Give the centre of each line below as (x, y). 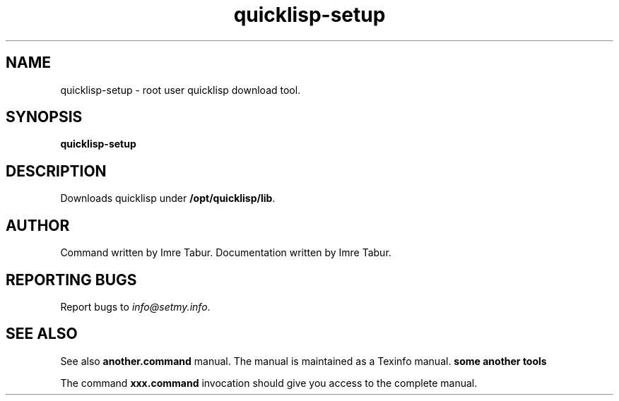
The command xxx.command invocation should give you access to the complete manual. (269, 383)
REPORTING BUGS (71, 280)
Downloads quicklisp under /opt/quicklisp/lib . (168, 198)
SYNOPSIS (44, 117)
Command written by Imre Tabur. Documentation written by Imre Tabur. (226, 253)
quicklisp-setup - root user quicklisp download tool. (181, 90)
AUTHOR (38, 225)
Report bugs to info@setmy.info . (135, 306)
